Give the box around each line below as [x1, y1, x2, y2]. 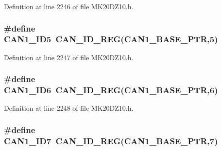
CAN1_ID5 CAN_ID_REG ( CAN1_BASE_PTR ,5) [4, 33, 218, 45]
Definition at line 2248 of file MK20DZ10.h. [4, 103, 134, 113]
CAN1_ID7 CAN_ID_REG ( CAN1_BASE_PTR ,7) [4, 134, 218, 147]
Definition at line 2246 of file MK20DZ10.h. [4, 1, 134, 11]
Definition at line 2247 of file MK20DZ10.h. [4, 52, 134, 62]
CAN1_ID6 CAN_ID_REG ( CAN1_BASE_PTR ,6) [4, 84, 218, 96]
